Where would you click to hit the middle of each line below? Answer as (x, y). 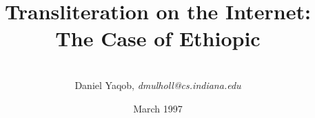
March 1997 (158, 108)
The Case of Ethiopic (158, 38)
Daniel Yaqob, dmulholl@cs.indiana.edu (158, 85)
